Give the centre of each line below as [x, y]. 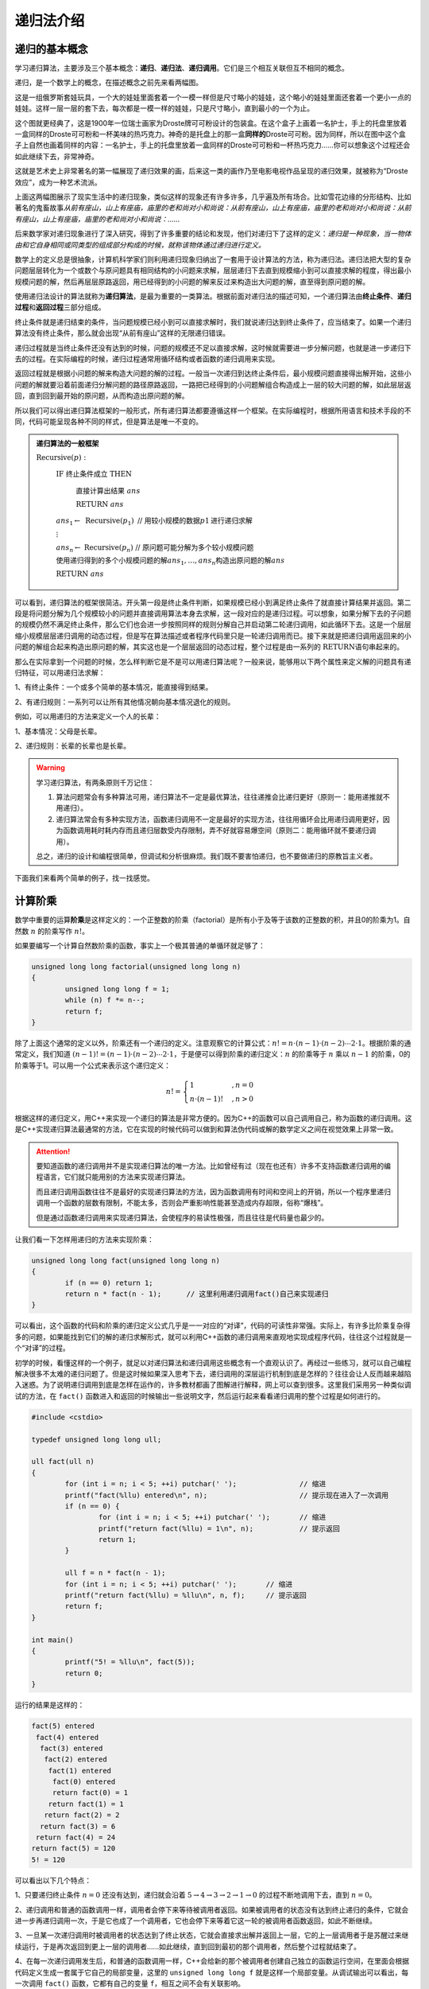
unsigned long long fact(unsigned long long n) [126, 1260]
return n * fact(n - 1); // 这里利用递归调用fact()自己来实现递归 [197, 1294]
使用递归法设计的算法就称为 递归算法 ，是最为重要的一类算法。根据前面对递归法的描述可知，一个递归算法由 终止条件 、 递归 [213, 296]
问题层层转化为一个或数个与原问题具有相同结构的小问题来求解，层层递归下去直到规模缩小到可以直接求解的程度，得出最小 [213, 271]
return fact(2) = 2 [82, 1815]
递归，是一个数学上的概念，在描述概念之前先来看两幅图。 [108, 83]
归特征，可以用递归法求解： [60, 672]
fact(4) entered [68, 1737]
